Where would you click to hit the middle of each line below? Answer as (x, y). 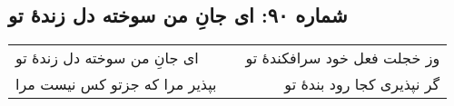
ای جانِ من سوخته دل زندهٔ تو (107, 58)
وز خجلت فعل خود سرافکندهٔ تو (343, 58)
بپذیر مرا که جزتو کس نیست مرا (116, 84)
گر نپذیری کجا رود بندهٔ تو (362, 84)
